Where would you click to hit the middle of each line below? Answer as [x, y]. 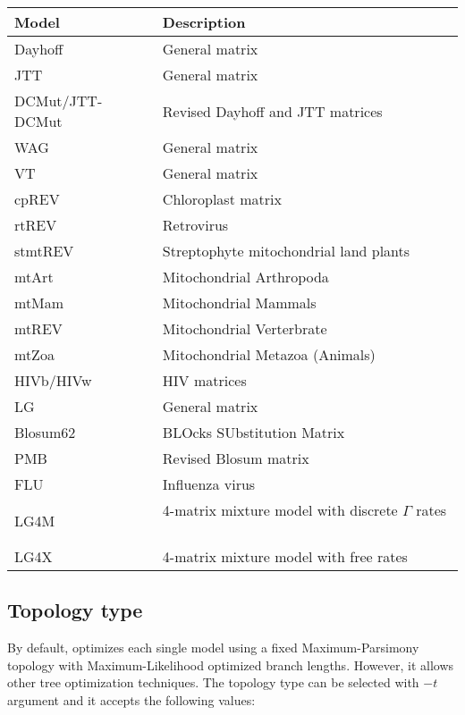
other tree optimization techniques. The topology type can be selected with [213, 682]
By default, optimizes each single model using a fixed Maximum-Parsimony [213, 648]
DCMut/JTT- [59, 101]
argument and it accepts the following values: [131, 699]
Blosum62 [45, 432]
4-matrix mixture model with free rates [285, 556]
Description [204, 22]
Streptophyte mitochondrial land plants [286, 251]
